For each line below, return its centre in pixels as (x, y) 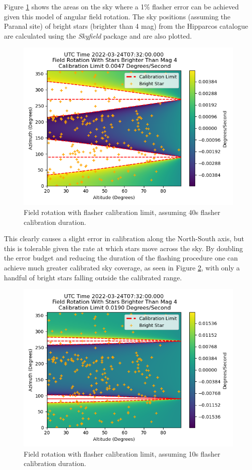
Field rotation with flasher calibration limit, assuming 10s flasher (122, 453)
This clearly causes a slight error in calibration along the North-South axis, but (124, 238)
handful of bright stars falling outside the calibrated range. (93, 277)
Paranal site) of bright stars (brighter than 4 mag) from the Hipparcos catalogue (126, 26)
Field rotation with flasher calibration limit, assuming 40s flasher (122, 212)
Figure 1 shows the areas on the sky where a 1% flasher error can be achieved (122, 6)
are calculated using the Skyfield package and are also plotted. (98, 35)
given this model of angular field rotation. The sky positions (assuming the (117, 16)
